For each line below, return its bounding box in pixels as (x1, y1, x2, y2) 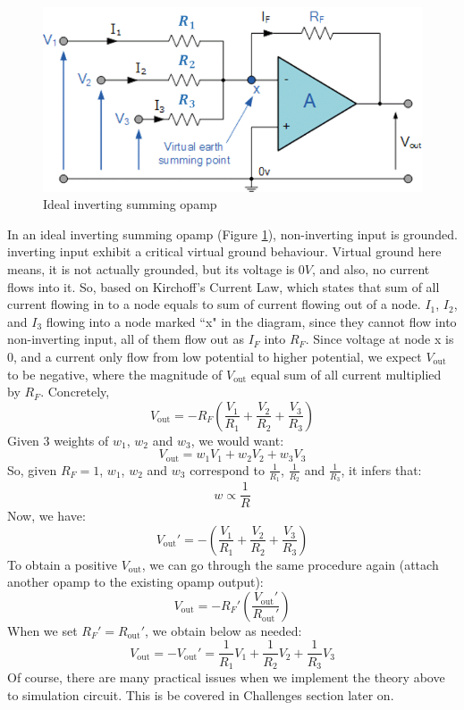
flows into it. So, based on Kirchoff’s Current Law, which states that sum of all (7, 277, 440, 296)
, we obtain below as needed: (144, 621, 302, 639)
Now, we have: (7, 506, 86, 525)
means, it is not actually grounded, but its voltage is (7, 260, 295, 279)
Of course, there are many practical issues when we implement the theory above (7, 668, 445, 686)
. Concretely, (40, 382, 110, 401)
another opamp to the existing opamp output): (7, 572, 264, 591)
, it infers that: (341, 460, 422, 479)
